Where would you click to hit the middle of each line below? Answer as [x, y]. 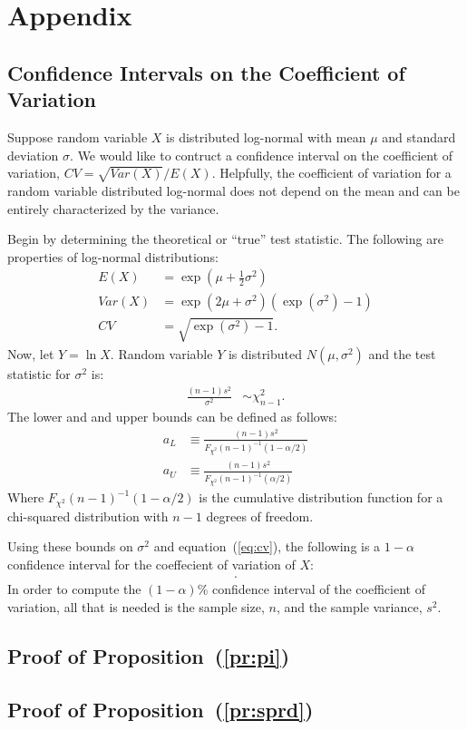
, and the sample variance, [349, 607]
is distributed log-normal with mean [266, 136]
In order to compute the [74, 589]
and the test [402, 353]
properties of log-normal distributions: [113, 256]
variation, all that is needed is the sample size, [136, 607]
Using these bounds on [70, 546]
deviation [33, 155]
